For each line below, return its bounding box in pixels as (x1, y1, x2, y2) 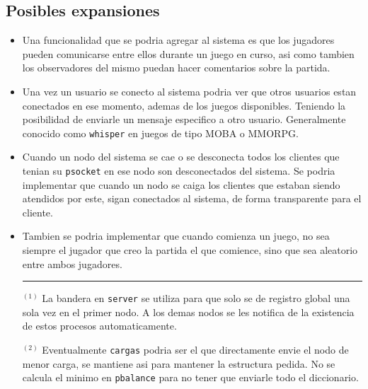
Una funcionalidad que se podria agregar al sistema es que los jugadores (22, 33, 335, 47)
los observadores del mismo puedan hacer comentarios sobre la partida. (22, 60, 330, 75)
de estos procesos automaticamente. (22, 318, 177, 333)
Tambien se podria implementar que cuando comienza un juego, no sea (22, 228, 330, 243)
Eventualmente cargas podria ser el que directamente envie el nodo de (42, 342, 349, 357)
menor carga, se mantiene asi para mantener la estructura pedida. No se (22, 356, 335, 371)
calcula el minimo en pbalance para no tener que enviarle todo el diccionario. (22, 370, 359, 385)
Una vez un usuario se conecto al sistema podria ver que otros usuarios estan (22, 83, 357, 98)
